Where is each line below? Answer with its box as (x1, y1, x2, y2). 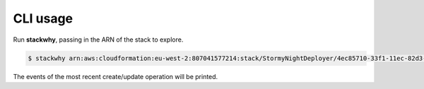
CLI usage (13, 11, 73, 26)
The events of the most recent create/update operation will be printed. (13, 72, 218, 81)
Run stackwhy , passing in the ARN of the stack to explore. (13, 35, 184, 44)
